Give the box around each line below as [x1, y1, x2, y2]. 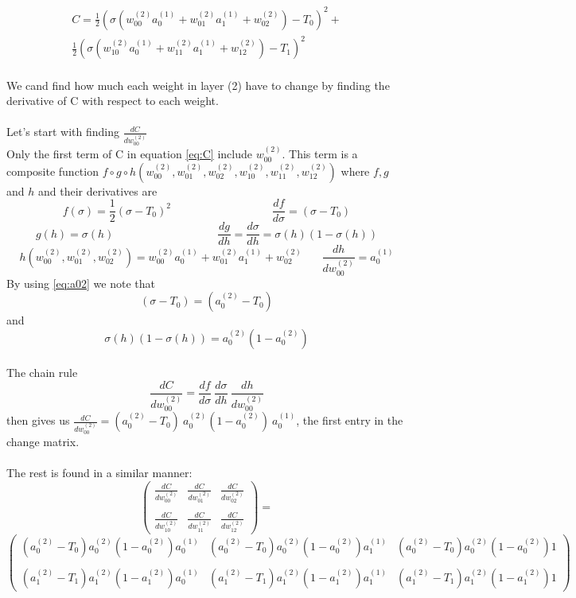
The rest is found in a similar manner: [6, 464, 193, 481]
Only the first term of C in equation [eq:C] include [6, 146, 252, 162]
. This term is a [282, 146, 358, 162]
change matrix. [6, 433, 80, 449]
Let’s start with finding [6, 123, 119, 140]
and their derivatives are [37, 182, 158, 199]
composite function [6, 162, 99, 179]
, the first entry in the [296, 412, 403, 429]
